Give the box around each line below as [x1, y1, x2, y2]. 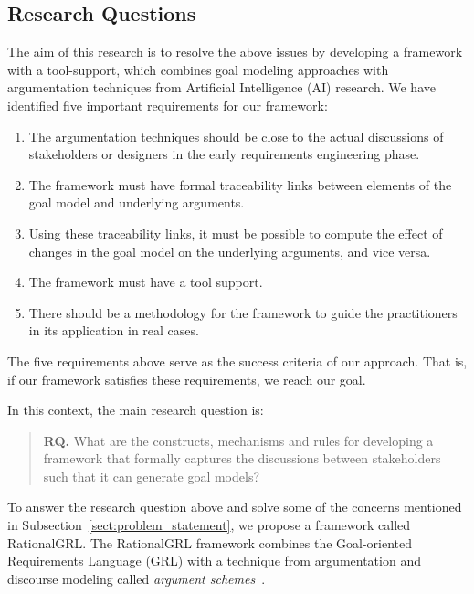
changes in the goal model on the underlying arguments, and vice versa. [28, 241, 431, 260]
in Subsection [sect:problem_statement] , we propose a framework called [7, 515, 411, 535]
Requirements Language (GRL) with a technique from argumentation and [7, 551, 421, 570]
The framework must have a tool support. [28, 272, 263, 292]
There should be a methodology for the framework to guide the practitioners [28, 302, 458, 322]
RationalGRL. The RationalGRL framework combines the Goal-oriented [7, 533, 413, 552]
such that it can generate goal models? [43, 466, 260, 485]
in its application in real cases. [28, 321, 199, 340]
